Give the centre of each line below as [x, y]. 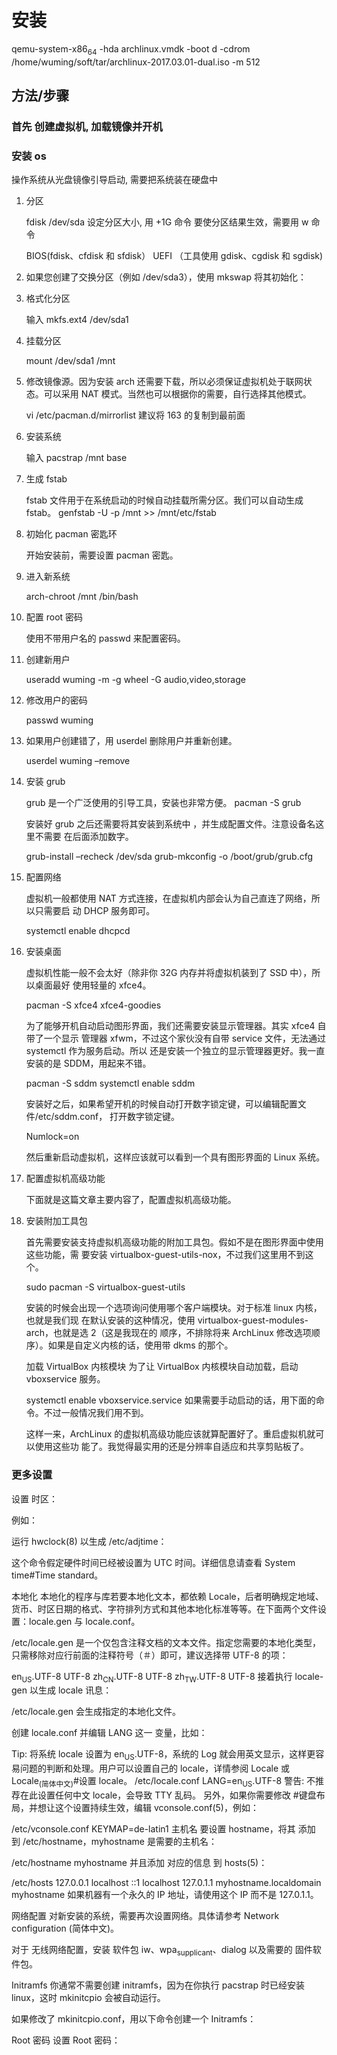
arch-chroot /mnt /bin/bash [82, 597]
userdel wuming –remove [78, 761]
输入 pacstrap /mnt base [76, 458]
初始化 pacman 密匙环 [71, 534]
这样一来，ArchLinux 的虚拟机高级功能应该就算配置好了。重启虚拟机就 [170, 1434]
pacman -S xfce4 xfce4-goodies [93, 1005]
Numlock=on [52, 1137]
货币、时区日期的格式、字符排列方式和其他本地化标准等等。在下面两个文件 [164, 1608]
